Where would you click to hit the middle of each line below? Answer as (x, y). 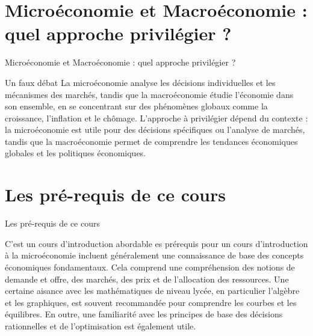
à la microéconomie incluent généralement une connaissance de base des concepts (154, 255)
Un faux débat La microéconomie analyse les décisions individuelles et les (140, 82)
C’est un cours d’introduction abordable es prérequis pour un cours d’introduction (156, 243)
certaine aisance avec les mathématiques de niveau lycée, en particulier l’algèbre (152, 291)
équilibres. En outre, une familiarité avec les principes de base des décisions (144, 314)
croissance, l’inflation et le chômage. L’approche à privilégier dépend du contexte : (156, 118)
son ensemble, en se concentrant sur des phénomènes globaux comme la (136, 106)
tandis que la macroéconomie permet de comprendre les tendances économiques (151, 141)
